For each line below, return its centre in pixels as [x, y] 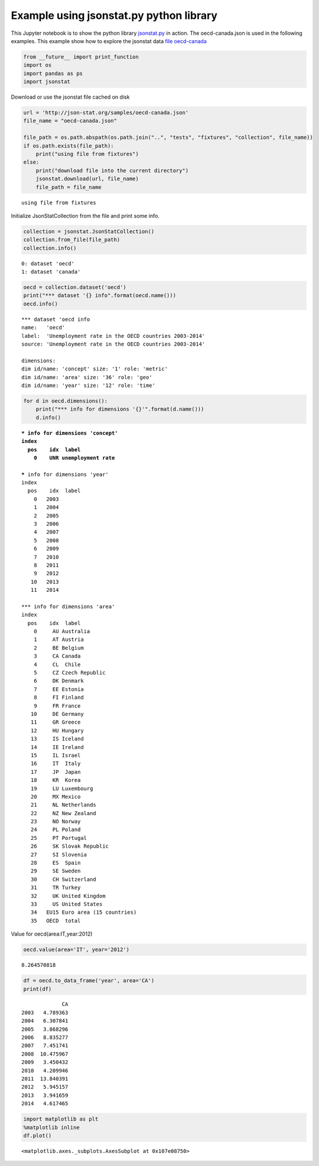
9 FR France [57, 706]
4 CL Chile [57, 664]
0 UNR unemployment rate [74, 457]
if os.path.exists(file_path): [69, 146]
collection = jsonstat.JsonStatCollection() [89, 231]
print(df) [38, 989]
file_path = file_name [69, 187]
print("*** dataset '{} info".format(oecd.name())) [100, 296]
